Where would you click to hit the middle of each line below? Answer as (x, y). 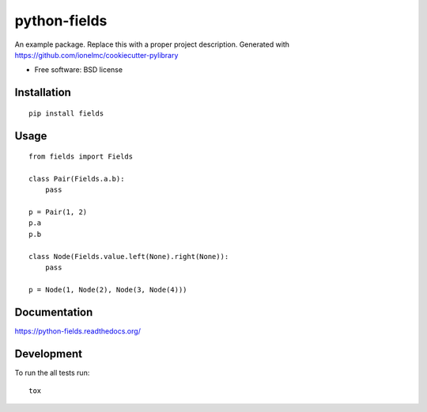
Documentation (54, 312)
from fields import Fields (81, 157)
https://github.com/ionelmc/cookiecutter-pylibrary (96, 55)
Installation (43, 92)
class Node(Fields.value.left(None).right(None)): (129, 256)
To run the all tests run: (52, 372)
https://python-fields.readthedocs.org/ (78, 331)
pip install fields (66, 113)
